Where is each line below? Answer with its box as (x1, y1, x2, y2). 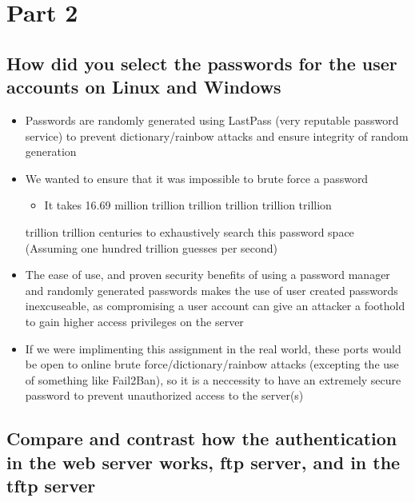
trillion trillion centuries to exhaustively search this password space (25, 223, 354, 240)
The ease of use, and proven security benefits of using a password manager (25, 266, 390, 283)
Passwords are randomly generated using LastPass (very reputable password (25, 111, 399, 128)
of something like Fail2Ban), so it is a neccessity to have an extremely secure (25, 371, 401, 388)
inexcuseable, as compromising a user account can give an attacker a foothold (25, 297, 405, 314)
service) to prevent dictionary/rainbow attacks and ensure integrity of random (25, 127, 409, 144)
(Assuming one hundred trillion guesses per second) (25, 239, 277, 256)
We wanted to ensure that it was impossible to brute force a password (25, 169, 369, 186)
